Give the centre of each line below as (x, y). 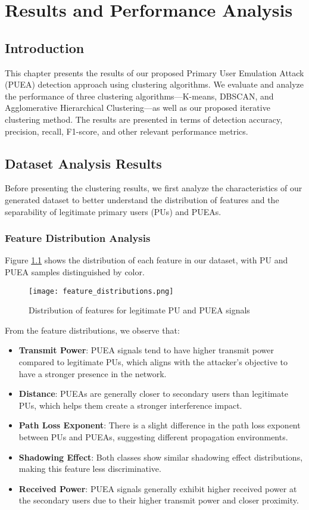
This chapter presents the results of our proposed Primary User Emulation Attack (154, 72)
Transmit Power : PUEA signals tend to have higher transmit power (146, 350)
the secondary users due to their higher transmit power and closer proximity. (159, 500)
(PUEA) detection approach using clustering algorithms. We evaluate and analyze (154, 84)
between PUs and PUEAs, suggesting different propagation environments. (153, 436)
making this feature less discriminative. (90, 469)
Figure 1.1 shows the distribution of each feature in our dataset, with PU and (146, 260)
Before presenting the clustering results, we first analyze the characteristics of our (154, 188)
